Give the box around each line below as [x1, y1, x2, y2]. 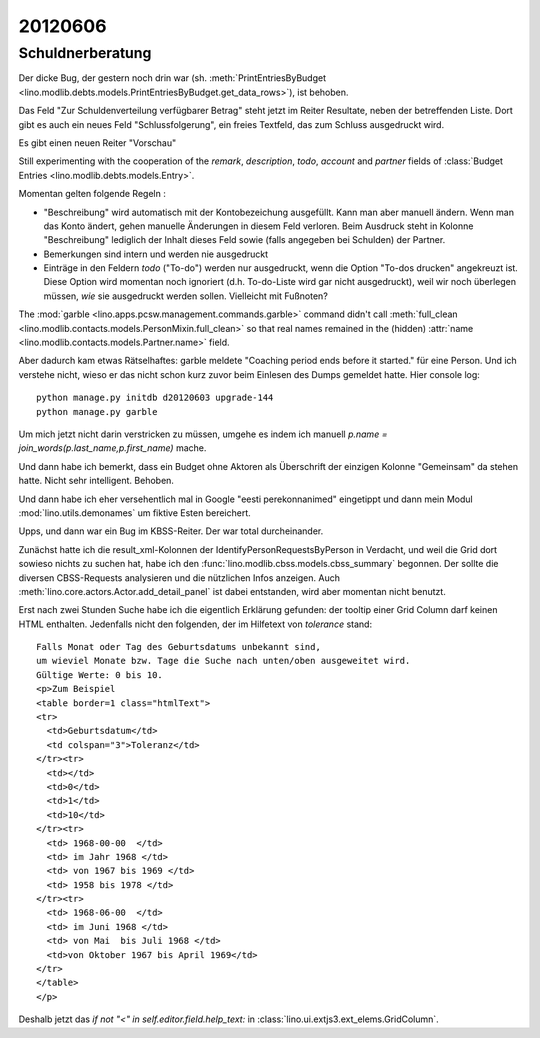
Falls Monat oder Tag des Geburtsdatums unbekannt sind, [36, 641, 322, 653]
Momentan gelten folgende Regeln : [18, 188, 167, 200]
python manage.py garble [36, 406, 158, 417]
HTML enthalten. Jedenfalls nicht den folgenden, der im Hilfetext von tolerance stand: [18, 618, 373, 630]
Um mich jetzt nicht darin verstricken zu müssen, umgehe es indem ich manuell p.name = [18, 428, 388, 440]
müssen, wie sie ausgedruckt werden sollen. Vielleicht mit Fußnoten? [43, 290, 329, 302]
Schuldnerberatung [18, 44, 152, 62]
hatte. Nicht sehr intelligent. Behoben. [18, 475, 175, 487]
